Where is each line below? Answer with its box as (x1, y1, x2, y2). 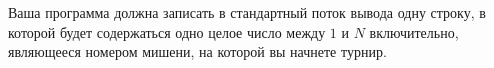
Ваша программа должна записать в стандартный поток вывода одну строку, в (8, 2, 486, 22)
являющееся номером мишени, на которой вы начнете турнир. (8, 41, 387, 62)
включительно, (369, 21, 459, 42)
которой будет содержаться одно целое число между (8, 21, 326, 42)
